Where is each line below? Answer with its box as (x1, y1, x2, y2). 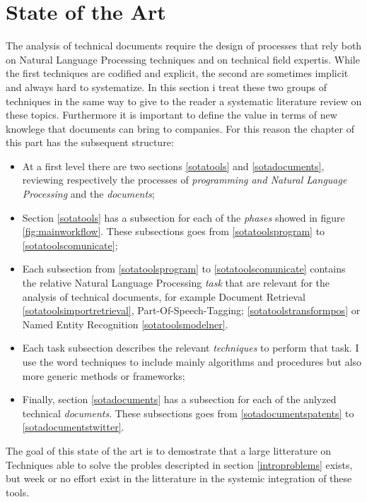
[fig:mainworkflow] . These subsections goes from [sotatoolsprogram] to (22, 224, 325, 239)
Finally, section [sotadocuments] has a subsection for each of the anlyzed (22, 392, 337, 407)
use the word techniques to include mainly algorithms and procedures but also (22, 354, 362, 369)
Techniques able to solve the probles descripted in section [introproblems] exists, (6, 457, 353, 472)
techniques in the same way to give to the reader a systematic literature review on (6, 93, 362, 108)
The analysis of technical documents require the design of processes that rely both (6, 38, 362, 53)
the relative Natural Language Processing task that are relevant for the (22, 275, 330, 290)
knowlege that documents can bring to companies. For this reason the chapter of (6, 121, 354, 136)
